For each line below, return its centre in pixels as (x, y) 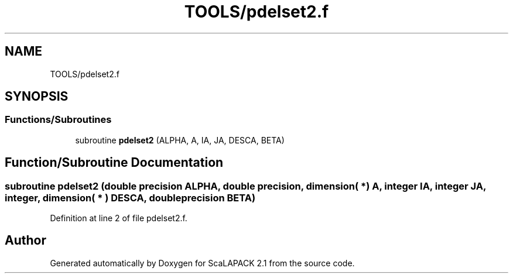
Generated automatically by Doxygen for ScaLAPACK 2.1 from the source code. (202, 263)
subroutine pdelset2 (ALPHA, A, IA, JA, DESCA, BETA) (180, 140)
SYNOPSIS (37, 97)
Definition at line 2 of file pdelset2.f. (119, 218)
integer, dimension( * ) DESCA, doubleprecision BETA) (130, 198)
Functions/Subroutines (58, 120)
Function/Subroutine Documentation (114, 163)
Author (25, 241)
